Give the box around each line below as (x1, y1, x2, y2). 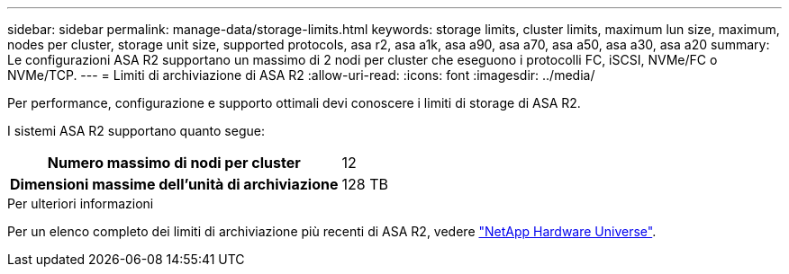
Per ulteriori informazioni (7, 196, 154, 211)
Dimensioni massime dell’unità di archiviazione (10, 175, 339, 193)
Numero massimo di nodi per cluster (47, 154, 301, 172)
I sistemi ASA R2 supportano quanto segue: (7, 123, 265, 138)
